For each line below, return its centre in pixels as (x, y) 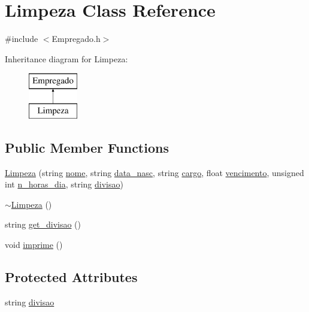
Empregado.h (76, 39)
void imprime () (34, 245)
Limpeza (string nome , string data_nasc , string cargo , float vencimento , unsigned (154, 172)
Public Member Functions (87, 147)
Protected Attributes (71, 277)
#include (22, 39)
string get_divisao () (43, 224)
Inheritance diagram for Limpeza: (66, 58)
